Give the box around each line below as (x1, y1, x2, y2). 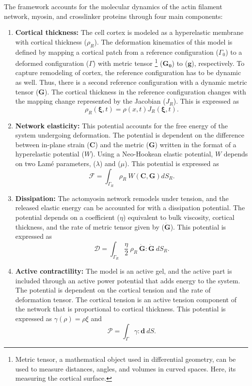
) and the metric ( (95, 139, 149, 149)
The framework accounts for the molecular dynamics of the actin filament (4, 1, 222, 11)
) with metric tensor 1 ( (93, 57, 163, 68)
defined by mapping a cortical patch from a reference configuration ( (15, 46, 219, 57)
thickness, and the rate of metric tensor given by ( (15, 221, 164, 232)
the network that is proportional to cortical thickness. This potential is (15, 304, 226, 314)
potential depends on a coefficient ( (15, 212, 120, 222)
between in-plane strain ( (15, 139, 90, 149)
